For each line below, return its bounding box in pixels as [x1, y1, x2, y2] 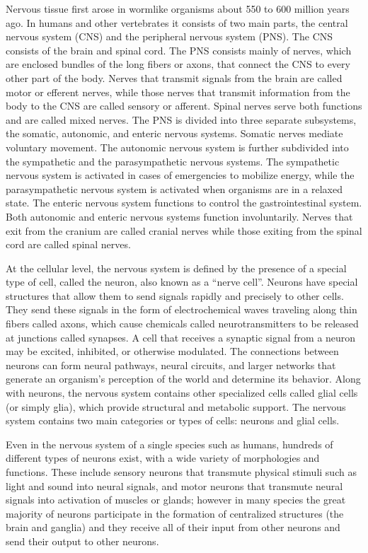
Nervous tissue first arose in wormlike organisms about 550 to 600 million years [6, 1, 350, 16]
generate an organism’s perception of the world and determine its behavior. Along [6, 371, 361, 386]
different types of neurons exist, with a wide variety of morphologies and [6, 450, 320, 465]
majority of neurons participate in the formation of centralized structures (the [6, 506, 344, 520]
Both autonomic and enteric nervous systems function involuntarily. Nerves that [6, 209, 353, 223]
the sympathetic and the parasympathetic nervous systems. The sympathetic [6, 153, 340, 168]
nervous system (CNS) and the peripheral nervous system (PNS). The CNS [6, 29, 333, 44]
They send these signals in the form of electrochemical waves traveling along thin [6, 302, 357, 317]
